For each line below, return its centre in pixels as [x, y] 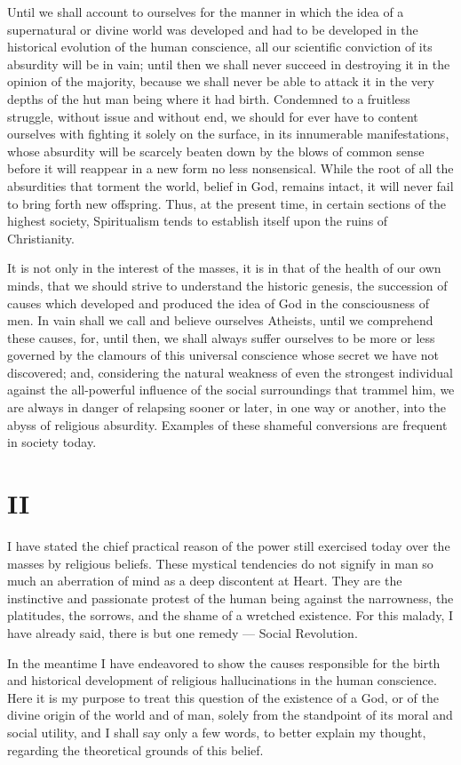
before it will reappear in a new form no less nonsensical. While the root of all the [230, 168]
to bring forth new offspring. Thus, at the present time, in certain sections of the [227, 203]
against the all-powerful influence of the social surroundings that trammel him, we [231, 390]
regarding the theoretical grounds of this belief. [135, 749]
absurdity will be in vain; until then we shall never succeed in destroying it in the [229, 64]
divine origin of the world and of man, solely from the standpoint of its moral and [230, 715]
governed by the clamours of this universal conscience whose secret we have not [223, 355]
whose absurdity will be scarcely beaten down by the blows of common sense [216, 151]
